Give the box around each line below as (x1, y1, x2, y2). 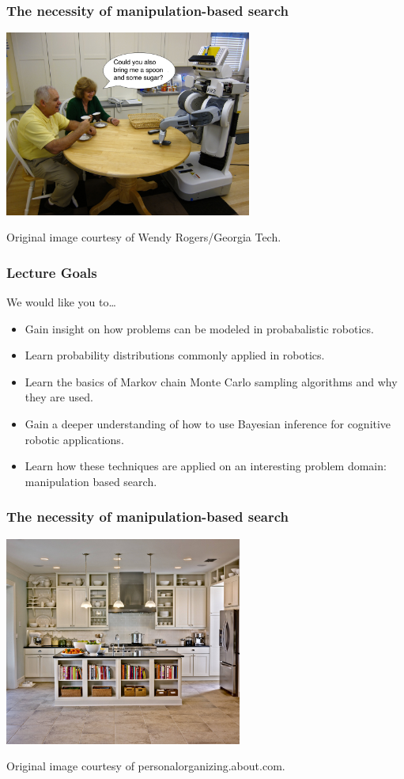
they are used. (25, 389, 93, 405)
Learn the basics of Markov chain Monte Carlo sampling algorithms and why (25, 373, 398, 389)
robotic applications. (25, 431, 124, 447)
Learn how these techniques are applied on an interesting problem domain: (25, 458, 387, 474)
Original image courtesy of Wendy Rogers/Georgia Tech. (6, 229, 281, 245)
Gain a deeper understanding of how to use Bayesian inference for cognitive (25, 415, 391, 431)
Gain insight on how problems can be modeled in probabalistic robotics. (25, 320, 374, 336)
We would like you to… (6, 294, 116, 310)
